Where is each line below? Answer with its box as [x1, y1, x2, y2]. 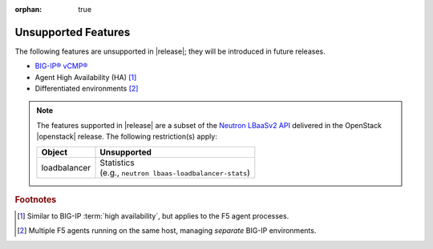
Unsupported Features [14, 25, 131, 39]
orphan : [14, 5, 42, 14]
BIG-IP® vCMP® [34, 61, 88, 71]
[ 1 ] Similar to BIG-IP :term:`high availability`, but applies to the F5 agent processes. [17, 211, 289, 220]
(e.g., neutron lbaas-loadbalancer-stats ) [99, 167, 250, 178]
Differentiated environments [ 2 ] [34, 84, 139, 94]
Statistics [99, 157, 136, 168]
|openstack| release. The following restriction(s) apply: [36, 132, 218, 142]
